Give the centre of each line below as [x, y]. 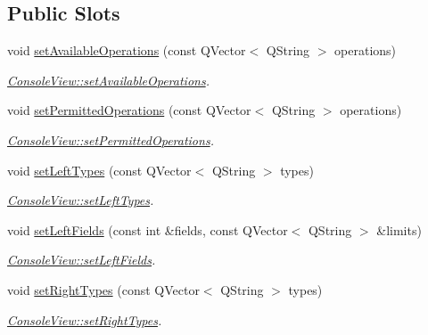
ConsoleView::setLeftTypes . [81, 200]
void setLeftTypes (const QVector [99, 170]
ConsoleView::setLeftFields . [82, 260]
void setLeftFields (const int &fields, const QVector [148, 229]
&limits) [399, 229]
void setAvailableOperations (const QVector [127, 50]
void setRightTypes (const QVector [103, 289]
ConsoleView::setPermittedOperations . [111, 139]
